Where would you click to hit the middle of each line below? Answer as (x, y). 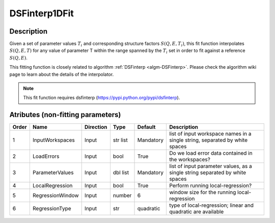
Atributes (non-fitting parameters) (65, 115)
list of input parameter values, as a (210, 166)
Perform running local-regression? (210, 186)
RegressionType (52, 209)
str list (120, 140)
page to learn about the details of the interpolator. (62, 74)
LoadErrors (46, 156)
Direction (96, 127)
